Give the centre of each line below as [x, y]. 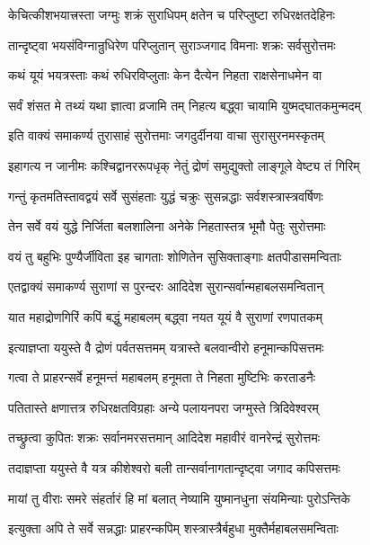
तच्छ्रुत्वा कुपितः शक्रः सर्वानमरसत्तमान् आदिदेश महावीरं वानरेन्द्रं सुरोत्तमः [164, 438]
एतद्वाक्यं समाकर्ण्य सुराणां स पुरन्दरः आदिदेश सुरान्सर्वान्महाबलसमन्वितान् [166, 286]
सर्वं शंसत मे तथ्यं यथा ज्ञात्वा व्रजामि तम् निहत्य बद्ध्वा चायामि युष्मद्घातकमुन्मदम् [185, 105]
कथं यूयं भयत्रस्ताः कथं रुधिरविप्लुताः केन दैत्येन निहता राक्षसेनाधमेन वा [165, 75]
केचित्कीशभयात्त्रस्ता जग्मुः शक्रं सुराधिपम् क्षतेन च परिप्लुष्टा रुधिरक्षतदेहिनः [172, 14]
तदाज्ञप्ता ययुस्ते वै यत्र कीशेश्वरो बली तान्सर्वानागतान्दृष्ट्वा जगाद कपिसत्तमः [174, 467]
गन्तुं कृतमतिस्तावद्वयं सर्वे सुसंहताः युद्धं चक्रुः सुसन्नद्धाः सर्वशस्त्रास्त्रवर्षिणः [166, 196]
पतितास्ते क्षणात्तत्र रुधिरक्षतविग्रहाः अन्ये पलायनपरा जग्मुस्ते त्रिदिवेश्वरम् [163, 407]
